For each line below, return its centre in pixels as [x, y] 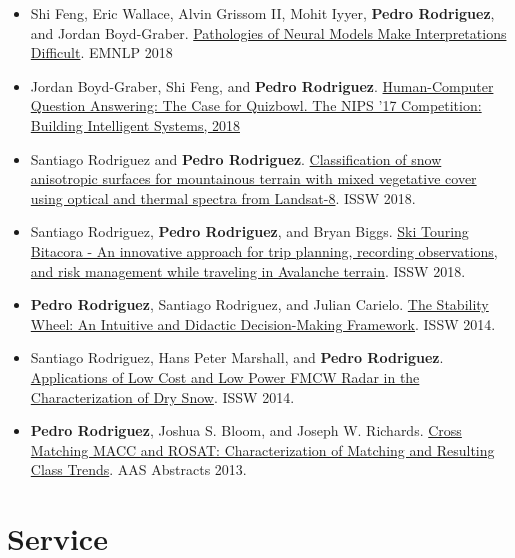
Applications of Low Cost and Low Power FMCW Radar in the [225, 376]
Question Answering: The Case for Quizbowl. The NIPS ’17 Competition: [256, 105]
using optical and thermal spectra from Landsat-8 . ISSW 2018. [223, 197]
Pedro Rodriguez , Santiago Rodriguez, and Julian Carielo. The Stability [259, 304]
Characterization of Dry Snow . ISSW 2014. [162, 396]
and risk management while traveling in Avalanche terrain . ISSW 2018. [248, 270]
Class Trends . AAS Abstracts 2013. [138, 469]
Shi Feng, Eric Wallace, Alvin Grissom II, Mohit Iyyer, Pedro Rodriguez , [262, 13]
